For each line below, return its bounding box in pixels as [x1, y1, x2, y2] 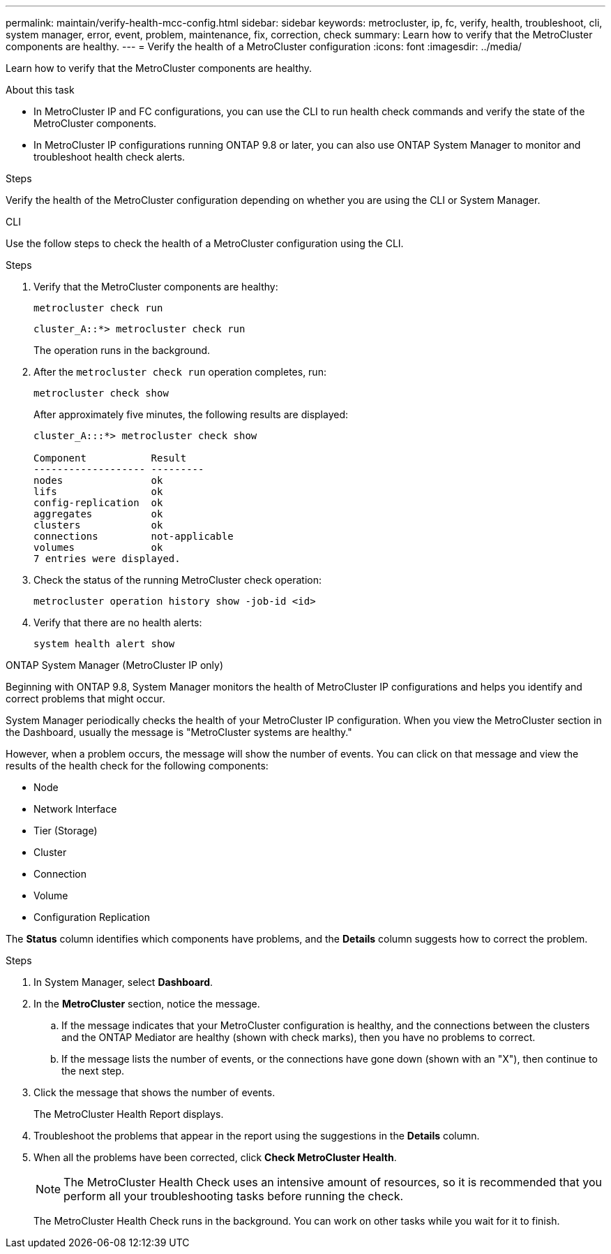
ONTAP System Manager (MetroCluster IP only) [6, 659, 224, 671]
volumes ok [33, 542, 163, 553]
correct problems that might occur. [6, 693, 165, 705]
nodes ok [33, 475, 163, 486]
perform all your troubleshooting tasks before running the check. [63, 1189, 404, 1203]
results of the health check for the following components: [6, 760, 269, 772]
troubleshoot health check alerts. [33, 151, 186, 163]
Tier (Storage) [33, 825, 98, 836]
